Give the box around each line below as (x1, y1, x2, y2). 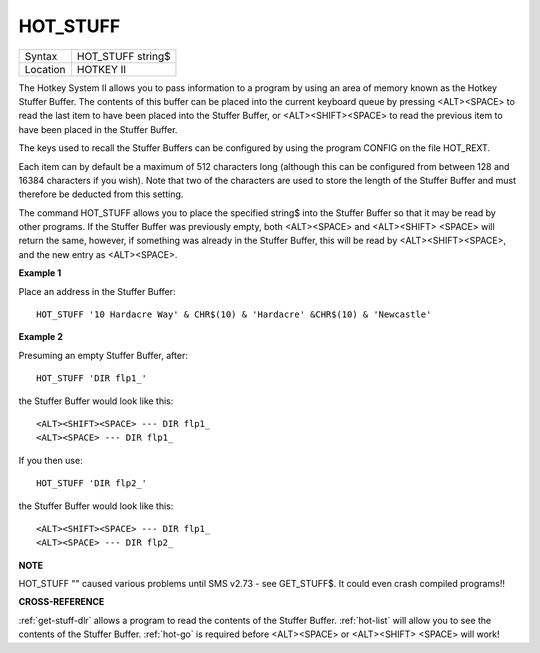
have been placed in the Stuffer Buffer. (18, 123, 178, 135)
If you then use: (18, 454, 84, 466)
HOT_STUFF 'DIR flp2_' (36, 478, 148, 489)
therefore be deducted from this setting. (18, 188, 184, 200)
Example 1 (18, 267, 62, 279)
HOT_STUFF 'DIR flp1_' (36, 373, 148, 384)
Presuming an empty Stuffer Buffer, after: (18, 349, 189, 361)
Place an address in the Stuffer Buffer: (18, 285, 176, 297)
